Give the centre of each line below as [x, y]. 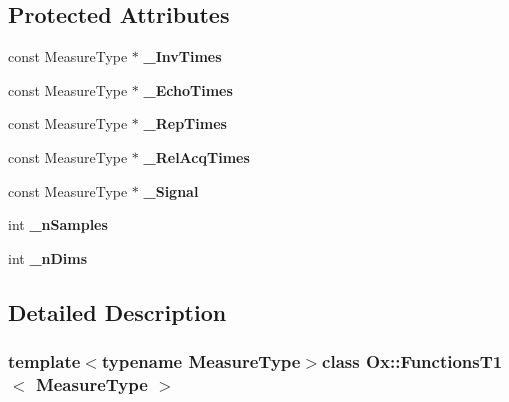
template [44, 361]
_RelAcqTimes [196, 156]
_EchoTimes [188, 89]
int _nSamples [58, 224]
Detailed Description [117, 311]
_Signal [171, 190]
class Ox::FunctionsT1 [412, 361]
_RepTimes [185, 123]
